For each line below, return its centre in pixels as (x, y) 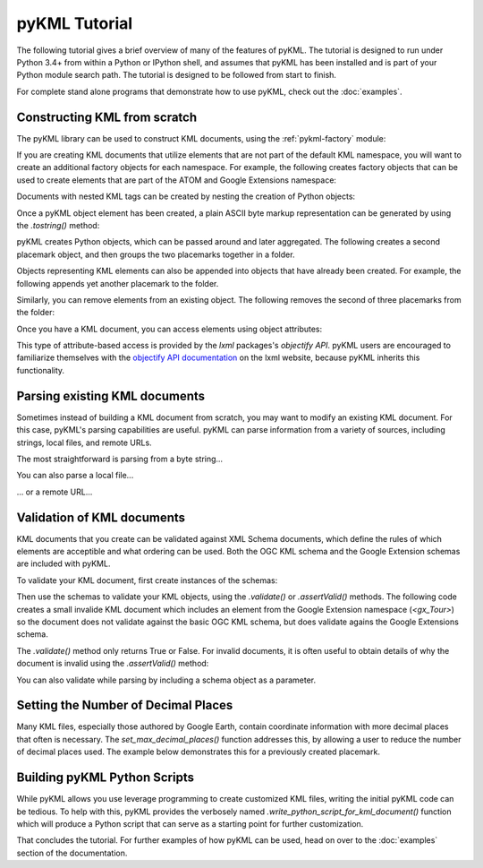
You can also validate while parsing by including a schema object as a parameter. (166, 680)
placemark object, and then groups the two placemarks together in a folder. (156, 254)
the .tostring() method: (58, 225)
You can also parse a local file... (75, 476)
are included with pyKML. (64, 563)
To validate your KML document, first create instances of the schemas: (147, 580)
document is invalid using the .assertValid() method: (113, 664)
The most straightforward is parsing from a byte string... (120, 459)
